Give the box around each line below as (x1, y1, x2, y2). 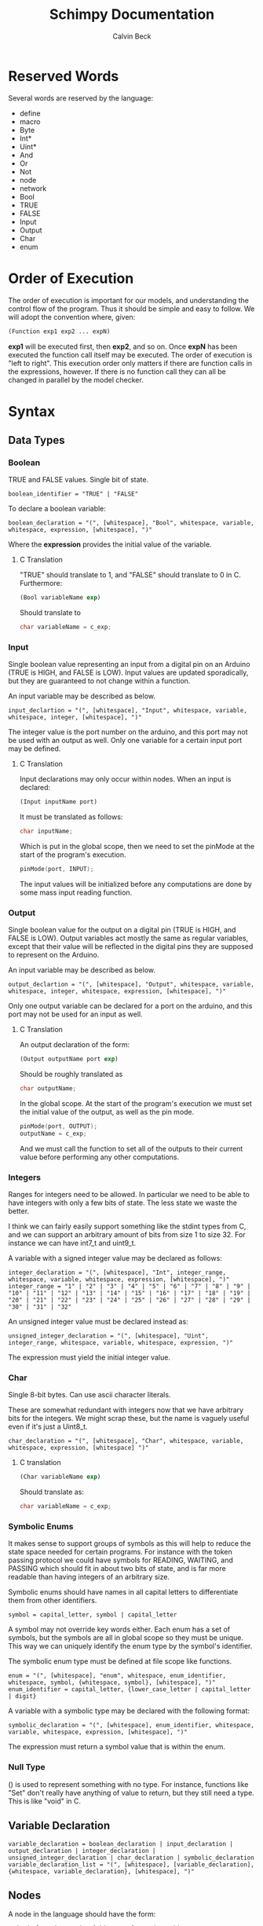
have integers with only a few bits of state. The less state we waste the (8, 1198, 238, 1207)
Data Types (8, 434, 65, 447)
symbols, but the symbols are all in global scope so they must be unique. (8, 1633, 244, 1642)
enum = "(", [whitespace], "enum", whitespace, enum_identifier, (8, 1672, 226, 1680)
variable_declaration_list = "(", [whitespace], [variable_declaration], (8, 1860, 255, 1869)
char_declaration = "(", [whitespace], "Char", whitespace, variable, (8, 1437, 244, 1445)
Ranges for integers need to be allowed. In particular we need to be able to (8, 1190, 250, 1199)
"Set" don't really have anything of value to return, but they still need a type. (8, 1788, 255, 1797)
